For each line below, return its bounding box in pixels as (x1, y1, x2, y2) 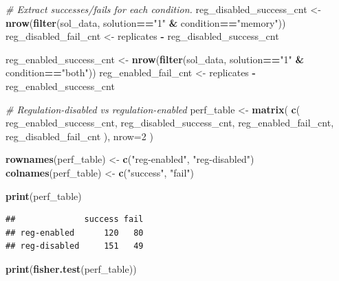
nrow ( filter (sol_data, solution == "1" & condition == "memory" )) (6, 15, 286, 30)
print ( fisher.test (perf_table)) (6, 261, 137, 276)
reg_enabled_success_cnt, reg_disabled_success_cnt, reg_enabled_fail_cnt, (6, 115, 334, 130)
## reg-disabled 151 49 (6, 241, 144, 251)
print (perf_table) (6, 188, 82, 203)
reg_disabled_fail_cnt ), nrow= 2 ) (6, 128, 153, 143)
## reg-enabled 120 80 (6, 227, 144, 238)
